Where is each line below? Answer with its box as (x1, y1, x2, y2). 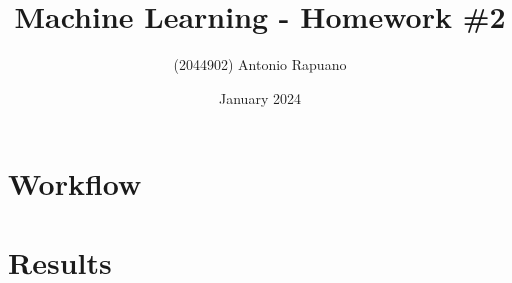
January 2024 (219, 87, 301, 108)
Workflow (8, 163, 142, 204)
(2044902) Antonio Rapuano (173, 54, 347, 75)
